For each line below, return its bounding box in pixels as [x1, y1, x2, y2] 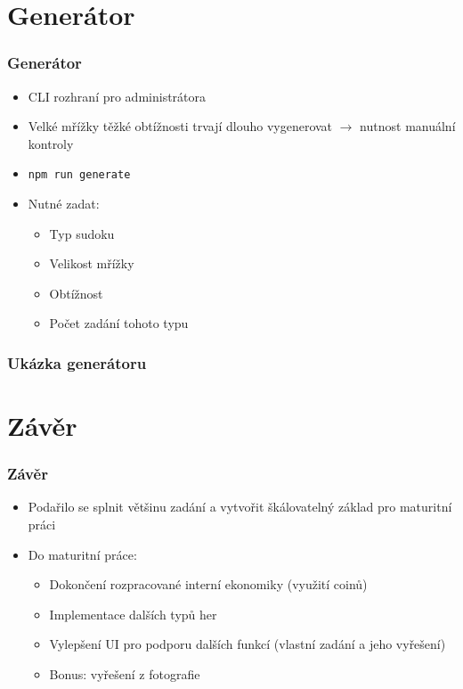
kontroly [28, 134, 74, 152]
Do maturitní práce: [28, 545, 137, 563]
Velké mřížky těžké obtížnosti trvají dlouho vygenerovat [28, 117, 333, 135]
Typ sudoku [49, 224, 115, 242]
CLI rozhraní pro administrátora [28, 86, 207, 105]
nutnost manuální [360, 117, 456, 135]
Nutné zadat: [28, 194, 100, 213]
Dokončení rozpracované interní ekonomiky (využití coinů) [49, 575, 368, 594]
